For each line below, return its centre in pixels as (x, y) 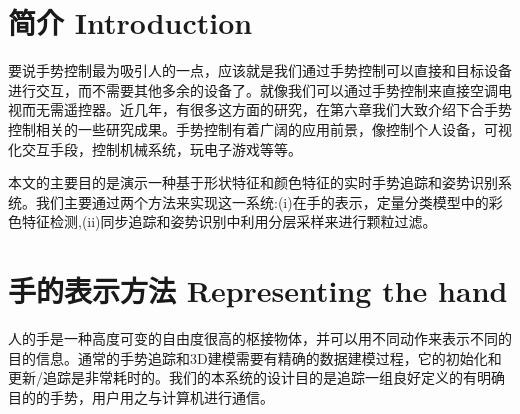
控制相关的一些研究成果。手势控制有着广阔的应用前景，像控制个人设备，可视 (260, 128)
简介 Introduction (130, 22)
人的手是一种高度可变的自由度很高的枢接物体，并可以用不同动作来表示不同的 (260, 338)
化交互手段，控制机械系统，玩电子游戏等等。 (155, 148)
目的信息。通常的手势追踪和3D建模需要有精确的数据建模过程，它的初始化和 (255, 357)
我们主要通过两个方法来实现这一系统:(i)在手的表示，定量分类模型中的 (262, 201)
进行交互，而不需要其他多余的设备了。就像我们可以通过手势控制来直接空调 (253, 89)
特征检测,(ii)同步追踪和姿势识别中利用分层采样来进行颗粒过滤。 (229, 221)
